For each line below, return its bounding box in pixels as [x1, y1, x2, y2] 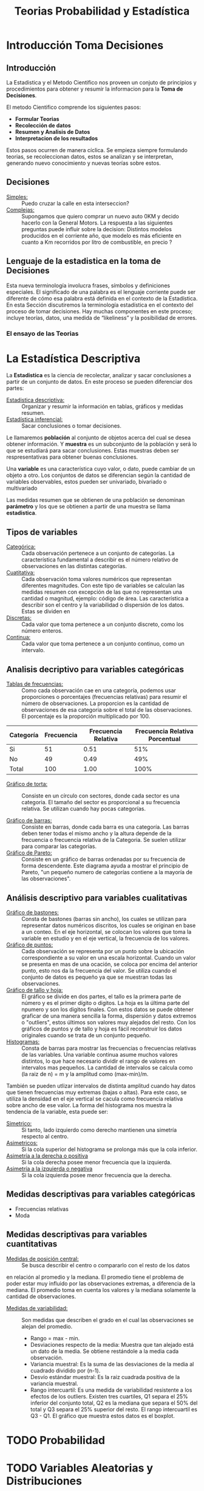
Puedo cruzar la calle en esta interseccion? [21, 200, 129, 207]
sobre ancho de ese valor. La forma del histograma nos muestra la [6, 1101, 172, 1108]
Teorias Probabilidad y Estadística [14, 4, 190, 18]
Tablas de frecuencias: [6, 680, 64, 688]
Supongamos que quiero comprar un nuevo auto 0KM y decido [21, 212, 179, 220]
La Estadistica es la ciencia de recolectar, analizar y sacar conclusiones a [6, 372, 191, 379]
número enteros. [21, 627, 63, 634]
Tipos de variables [6, 527, 78, 537]
